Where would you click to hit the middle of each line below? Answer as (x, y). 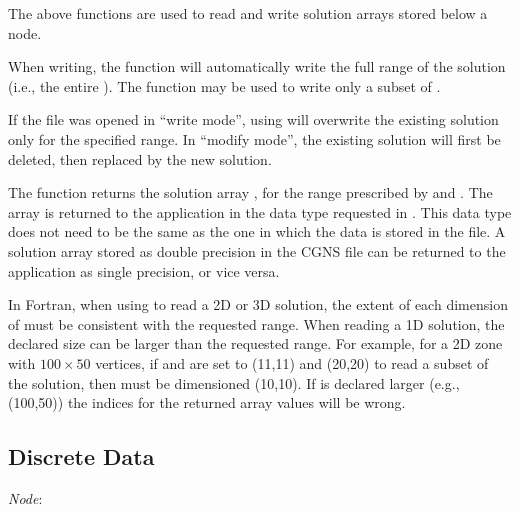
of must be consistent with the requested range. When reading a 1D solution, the (256, 323)
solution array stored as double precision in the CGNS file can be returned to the (257, 250)
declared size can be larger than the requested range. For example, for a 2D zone (255, 343)
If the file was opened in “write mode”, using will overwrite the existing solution (253, 119)
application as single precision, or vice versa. (144, 270)
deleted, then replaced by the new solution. (140, 158)
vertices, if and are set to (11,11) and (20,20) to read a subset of (292, 362)
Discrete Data (81, 456)
